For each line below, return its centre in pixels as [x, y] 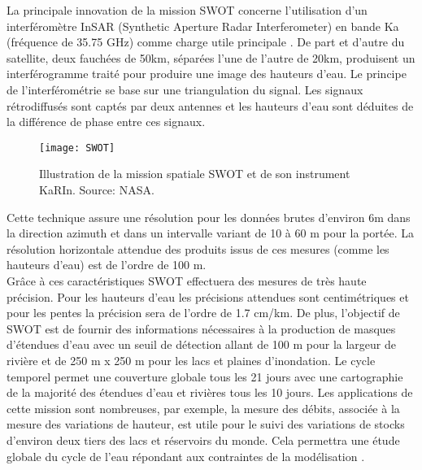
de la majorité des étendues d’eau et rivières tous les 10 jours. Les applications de [210, 392]
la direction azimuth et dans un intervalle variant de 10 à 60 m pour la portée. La [210, 233]
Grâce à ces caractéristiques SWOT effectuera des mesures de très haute [187, 280]
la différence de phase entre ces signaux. [106, 122]
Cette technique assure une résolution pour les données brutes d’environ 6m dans [209, 217]
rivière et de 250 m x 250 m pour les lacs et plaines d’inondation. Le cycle [191, 360]
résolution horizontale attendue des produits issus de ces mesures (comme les [198, 248]
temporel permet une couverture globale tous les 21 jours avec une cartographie [205, 376]
